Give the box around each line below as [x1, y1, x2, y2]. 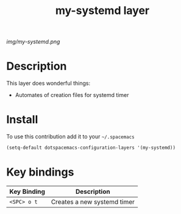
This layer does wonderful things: [6, 80, 90, 87]
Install [6, 113, 38, 127]
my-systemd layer [55, 4, 150, 18]
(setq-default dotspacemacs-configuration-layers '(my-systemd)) [6, 144, 176, 151]
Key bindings [6, 165, 74, 179]
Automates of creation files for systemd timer [15, 91, 129, 99]
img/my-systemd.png [6, 38, 60, 46]
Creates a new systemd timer [51, 198, 135, 206]
